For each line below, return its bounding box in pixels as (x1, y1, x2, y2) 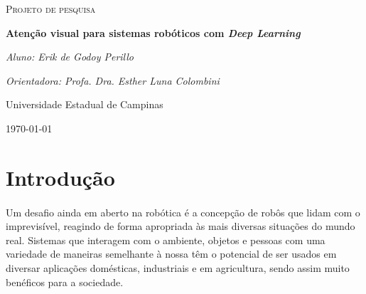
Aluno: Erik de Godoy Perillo (6, 49, 134, 64)
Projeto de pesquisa (6, 1, 96, 16)
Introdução (6, 162, 115, 191)
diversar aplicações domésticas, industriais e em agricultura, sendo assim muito (6, 260, 350, 275)
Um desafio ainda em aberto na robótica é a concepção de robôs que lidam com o (6, 204, 360, 219)
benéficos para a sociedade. (6, 274, 124, 289)
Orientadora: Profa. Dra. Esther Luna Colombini (6, 73, 220, 88)
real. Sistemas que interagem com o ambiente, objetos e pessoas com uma (6, 232, 325, 247)
